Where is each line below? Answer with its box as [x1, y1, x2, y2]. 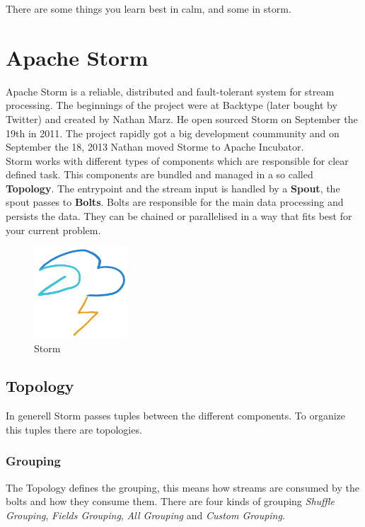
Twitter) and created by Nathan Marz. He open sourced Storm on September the [6, 111, 358, 126]
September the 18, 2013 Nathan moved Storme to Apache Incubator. [6, 139, 304, 154]
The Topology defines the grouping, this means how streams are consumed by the [6, 480, 359, 494]
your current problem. [6, 222, 101, 237]
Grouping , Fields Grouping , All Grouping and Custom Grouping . [6, 507, 285, 522]
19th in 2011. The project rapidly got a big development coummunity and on [6, 125, 340, 140]
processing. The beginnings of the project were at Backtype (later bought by [6, 98, 337, 112]
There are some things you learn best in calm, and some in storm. [6, 1, 291, 16]
